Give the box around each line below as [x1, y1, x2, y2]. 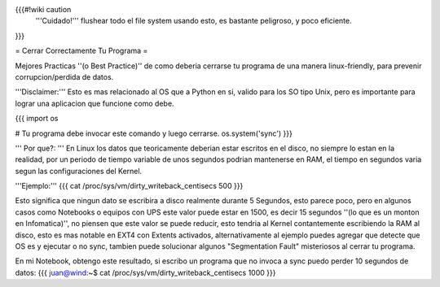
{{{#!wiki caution [15, 5, 72, 14]
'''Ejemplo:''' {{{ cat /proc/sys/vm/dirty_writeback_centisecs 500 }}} [15, 181, 244, 191]
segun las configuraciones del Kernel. [15, 166, 143, 176]
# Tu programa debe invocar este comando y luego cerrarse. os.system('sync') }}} [15, 128, 293, 138]
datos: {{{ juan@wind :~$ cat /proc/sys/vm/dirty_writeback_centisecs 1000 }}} [15, 267, 276, 277]
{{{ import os [15, 114, 59, 124]
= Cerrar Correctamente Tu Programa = [15, 46, 148, 56]
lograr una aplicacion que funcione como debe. [15, 98, 174, 108]
